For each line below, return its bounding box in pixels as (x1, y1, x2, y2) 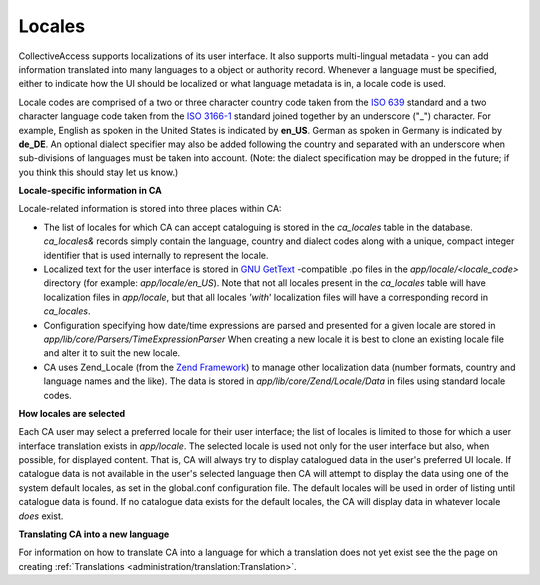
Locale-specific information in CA (18, 185, 162, 197)
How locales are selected (18, 407, 126, 419)
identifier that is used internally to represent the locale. (43, 249, 269, 261)
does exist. (18, 510, 64, 522)
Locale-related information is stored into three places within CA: (18, 203, 282, 215)
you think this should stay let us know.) (18, 166, 179, 178)
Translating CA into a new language (18, 528, 170, 540)
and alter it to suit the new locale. (43, 347, 181, 359)
